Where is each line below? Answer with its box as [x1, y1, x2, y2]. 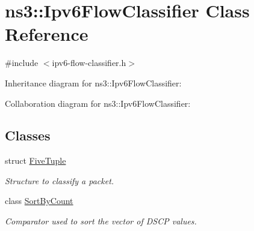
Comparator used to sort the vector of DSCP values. [5, 215, 197, 227]
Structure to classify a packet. [5, 174, 114, 187]
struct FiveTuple [5, 154, 66, 167]
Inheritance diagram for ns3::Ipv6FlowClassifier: [5, 76, 182, 89]
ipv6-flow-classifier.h [52, 56, 126, 69]
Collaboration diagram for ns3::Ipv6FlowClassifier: [5, 97, 191, 109]
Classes [5, 126, 51, 145]
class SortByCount [5, 194, 73, 207]
